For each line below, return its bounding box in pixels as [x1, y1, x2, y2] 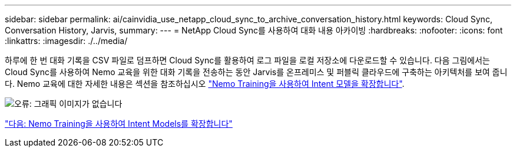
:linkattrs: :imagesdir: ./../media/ [5, 36, 128, 46]
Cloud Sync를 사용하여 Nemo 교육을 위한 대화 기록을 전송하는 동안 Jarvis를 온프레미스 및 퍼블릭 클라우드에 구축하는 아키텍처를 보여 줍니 [5, 67, 508, 77]
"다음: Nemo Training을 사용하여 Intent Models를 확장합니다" [5, 119, 233, 129]
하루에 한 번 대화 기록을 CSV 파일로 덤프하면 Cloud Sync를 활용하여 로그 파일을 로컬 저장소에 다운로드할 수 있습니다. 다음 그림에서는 [5, 55, 490, 65]
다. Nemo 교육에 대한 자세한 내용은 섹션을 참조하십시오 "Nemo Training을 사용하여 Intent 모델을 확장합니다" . [5, 79, 405, 89]
